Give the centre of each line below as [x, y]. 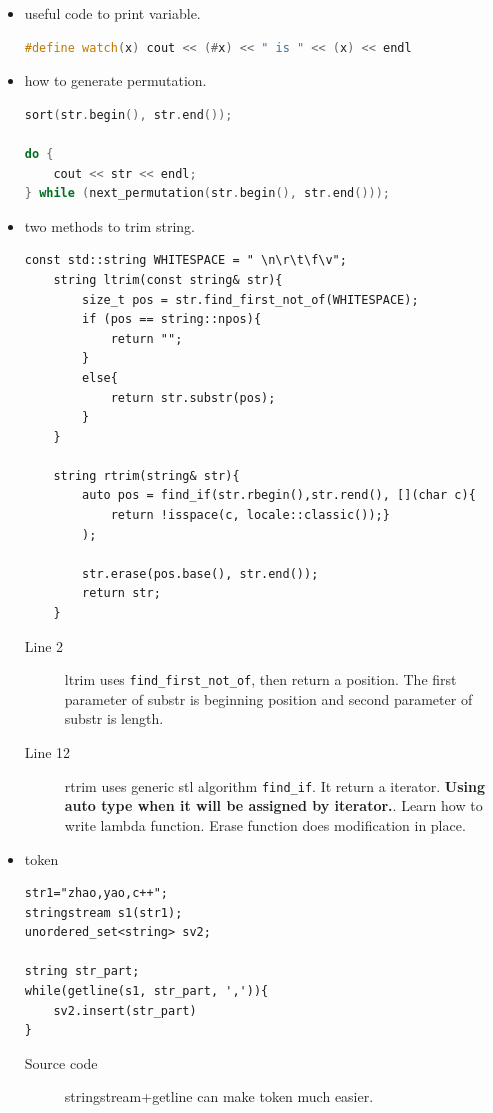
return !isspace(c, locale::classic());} [250, 515]
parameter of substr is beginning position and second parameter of [268, 698]
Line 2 [44, 645]
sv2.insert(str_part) [125, 1010]
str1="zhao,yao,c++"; [96, 893]
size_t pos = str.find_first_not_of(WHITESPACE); [250, 299]
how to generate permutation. [115, 80]
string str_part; [82, 971]
